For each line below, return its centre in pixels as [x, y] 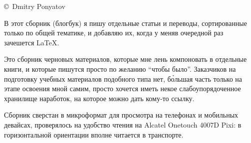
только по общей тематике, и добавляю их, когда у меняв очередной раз [114, 33]
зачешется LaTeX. [32, 42]
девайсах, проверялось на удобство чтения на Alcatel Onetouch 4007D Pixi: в [123, 124]
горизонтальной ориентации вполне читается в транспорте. [94, 134]
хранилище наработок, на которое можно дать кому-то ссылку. [99, 98]
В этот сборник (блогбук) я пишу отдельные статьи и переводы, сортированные [125, 23]
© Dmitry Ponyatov [35, 6]
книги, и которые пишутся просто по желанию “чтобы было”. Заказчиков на [120, 69]
